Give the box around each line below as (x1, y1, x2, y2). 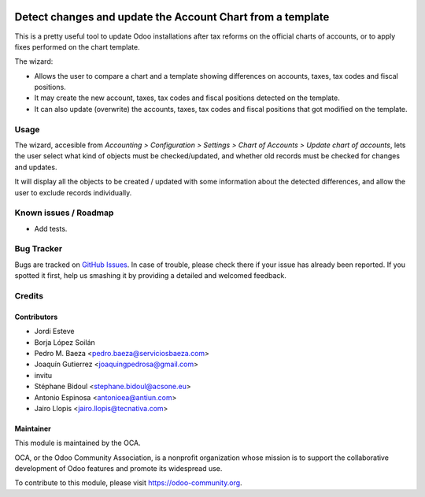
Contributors (14, 312, 58, 321)
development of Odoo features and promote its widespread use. (14, 464, 223, 473)
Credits (14, 291, 43, 301)
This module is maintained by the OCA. (14, 438, 141, 448)
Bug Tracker (14, 243, 63, 254)
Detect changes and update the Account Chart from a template (14, 10, 330, 24)
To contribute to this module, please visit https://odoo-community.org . (14, 478, 243, 488)
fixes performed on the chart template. (14, 42, 141, 51)
